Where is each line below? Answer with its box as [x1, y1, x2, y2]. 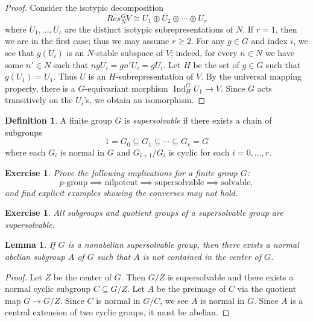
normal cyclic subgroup [5, 282, 91, 295]
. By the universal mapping [201, 70, 302, 83]
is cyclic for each [168, 145, 230, 158]
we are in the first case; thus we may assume [5, 34, 169, 47]
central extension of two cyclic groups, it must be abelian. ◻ [5, 306, 230, 318]
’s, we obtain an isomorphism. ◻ [83, 93, 206, 106]
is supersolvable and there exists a [167, 270, 294, 283]
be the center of [53, 270, 112, 283]
